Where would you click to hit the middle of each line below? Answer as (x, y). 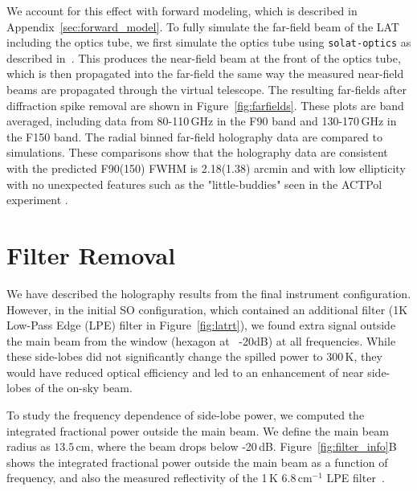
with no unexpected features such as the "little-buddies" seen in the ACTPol (194, 184)
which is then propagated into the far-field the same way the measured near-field (205, 74)
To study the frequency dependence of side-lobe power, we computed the (186, 415)
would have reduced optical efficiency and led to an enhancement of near (185, 372)
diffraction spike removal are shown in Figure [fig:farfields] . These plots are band (205, 105)
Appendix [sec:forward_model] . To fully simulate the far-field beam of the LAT (203, 26)
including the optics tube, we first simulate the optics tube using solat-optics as (209, 42)
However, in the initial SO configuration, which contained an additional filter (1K (207, 309)
